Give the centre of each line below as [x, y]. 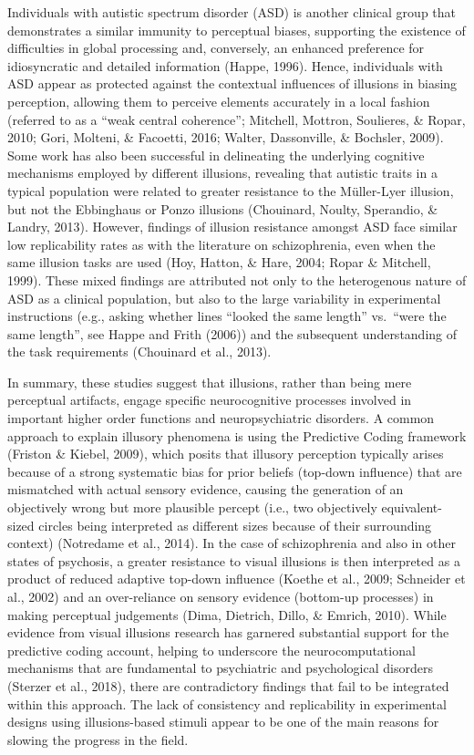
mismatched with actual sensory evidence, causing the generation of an [206, 489]
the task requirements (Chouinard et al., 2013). [139, 352]
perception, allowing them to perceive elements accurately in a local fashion [219, 101]
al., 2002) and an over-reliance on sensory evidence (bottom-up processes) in [221, 596]
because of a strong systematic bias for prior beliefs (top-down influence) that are [235, 471]
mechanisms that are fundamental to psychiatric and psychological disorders [220, 668]
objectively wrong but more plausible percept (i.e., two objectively [192, 507]
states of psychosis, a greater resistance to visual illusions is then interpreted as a [234, 560]
